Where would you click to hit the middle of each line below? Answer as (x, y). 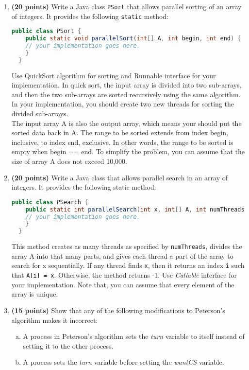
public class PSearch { (50, 202)
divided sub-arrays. (40, 114)
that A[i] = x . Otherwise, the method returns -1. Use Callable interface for (124, 275)
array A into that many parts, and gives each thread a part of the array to (122, 255)
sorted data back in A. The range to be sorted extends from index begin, (120, 132)
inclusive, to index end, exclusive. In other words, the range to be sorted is (122, 142)
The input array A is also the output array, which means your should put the (126, 123)
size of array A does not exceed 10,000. (69, 161)
